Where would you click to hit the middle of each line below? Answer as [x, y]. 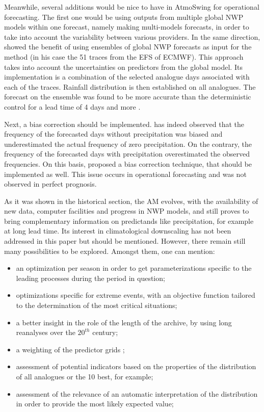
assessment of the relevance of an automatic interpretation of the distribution [137, 393]
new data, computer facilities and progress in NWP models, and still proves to [127, 211]
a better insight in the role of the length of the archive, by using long [124, 322]
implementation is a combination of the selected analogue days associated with [127, 77]
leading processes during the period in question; [90, 278]
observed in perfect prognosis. [50, 184]
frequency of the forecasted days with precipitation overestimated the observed [127, 154]
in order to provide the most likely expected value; [95, 404]
